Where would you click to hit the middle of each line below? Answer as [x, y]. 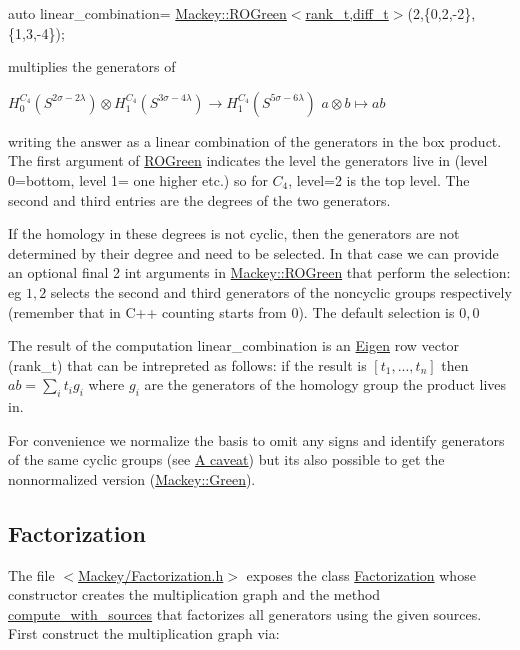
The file [31, 574]
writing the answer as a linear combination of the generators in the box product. [255, 140]
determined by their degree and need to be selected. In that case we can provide [253, 252]
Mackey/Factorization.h [150, 574]
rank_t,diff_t [347, 13]
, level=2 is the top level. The [379, 179]
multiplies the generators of [92, 66]
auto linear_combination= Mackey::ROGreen [147, 13]
